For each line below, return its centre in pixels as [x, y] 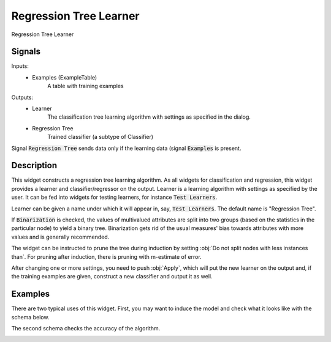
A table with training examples [86, 86]
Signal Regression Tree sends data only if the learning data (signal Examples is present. [126, 148]
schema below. [30, 317]
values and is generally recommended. [60, 237]
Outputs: [22, 97]
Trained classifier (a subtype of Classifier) [100, 137]
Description [34, 165]
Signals [26, 52]
